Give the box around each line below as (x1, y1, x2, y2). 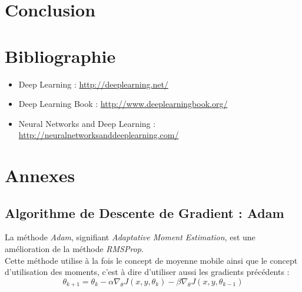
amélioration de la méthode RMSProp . (5, 243, 144, 255)
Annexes (5, 163, 75, 187)
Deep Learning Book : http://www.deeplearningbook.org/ (18, 98, 228, 110)
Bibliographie (5, 43, 116, 68)
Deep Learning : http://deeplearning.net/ (18, 78, 168, 90)
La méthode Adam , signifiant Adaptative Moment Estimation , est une (5, 231, 255, 243)
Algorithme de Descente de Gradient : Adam (5, 203, 284, 221)
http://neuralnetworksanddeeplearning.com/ (18, 129, 179, 141)
